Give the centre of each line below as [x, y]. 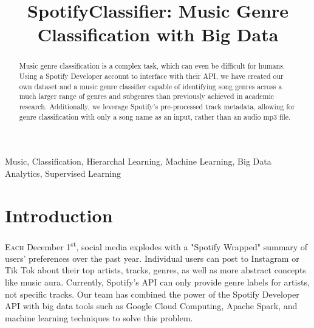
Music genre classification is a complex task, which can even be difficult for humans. [152, 66]
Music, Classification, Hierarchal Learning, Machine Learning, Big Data [138, 161]
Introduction [59, 215]
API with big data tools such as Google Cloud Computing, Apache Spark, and [151, 306]
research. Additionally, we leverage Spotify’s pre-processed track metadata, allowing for [157, 106]
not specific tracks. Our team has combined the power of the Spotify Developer [152, 294]
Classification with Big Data [158, 34]
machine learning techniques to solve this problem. [99, 317]
